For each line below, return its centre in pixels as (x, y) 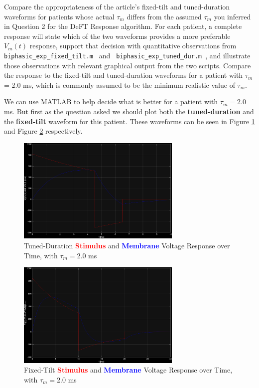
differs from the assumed (164, 16)
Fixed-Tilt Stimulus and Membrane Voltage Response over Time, (128, 370)
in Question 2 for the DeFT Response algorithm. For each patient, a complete (123, 26)
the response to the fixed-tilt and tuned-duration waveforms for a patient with (124, 75)
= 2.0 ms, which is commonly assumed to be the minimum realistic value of (120, 85)
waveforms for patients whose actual (59, 16)
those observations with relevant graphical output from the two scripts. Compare (128, 65)
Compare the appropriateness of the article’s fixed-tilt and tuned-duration (117, 6)
